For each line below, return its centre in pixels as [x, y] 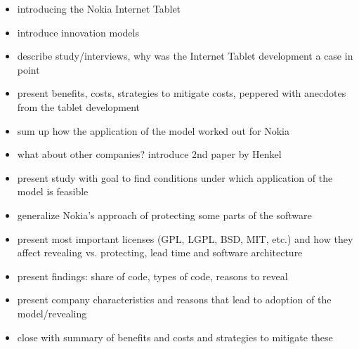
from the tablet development [79, 106]
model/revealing [52, 313]
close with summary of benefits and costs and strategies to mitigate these [175, 337]
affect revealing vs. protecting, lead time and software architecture [160, 252]
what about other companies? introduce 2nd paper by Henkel [149, 154]
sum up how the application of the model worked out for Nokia [153, 130]
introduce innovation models [78, 32]
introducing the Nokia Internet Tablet [99, 8]
